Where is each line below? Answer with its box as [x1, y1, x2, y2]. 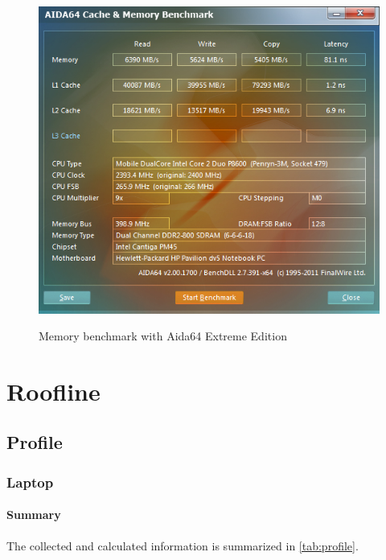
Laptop [6, 471, 54, 492]
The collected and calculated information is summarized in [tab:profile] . [6, 537, 359, 554]
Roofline [6, 374, 101, 407]
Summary [6, 506, 61, 523]
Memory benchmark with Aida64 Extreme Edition [39, 327, 287, 344]
